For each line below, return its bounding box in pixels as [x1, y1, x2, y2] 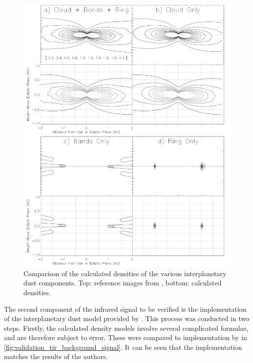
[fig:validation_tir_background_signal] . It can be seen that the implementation [4, 342, 242, 352]
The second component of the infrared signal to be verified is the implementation [4, 303, 247, 314]
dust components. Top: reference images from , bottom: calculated [23, 278, 222, 288]
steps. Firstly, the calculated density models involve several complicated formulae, [4, 323, 249, 333]
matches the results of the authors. [4, 351, 108, 362]
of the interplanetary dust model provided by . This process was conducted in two [4, 313, 250, 323]
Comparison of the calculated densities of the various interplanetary [23, 268, 227, 278]
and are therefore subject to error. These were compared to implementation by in [4, 332, 247, 343]
